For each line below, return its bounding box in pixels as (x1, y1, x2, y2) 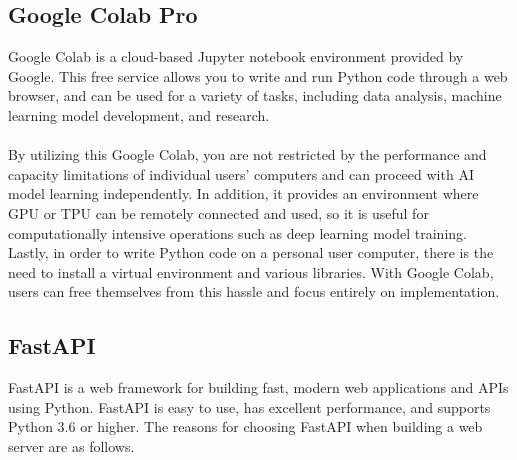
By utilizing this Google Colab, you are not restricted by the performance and (8, 144, 487, 165)
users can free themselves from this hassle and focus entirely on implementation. (8, 281, 500, 302)
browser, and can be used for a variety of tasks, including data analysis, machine (8, 85, 502, 106)
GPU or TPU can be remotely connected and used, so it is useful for (8, 202, 429, 223)
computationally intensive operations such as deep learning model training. (8, 222, 467, 243)
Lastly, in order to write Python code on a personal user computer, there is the (8, 242, 494, 263)
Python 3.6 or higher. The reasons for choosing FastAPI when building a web (8, 416, 483, 437)
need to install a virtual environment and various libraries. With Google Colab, (8, 261, 494, 282)
